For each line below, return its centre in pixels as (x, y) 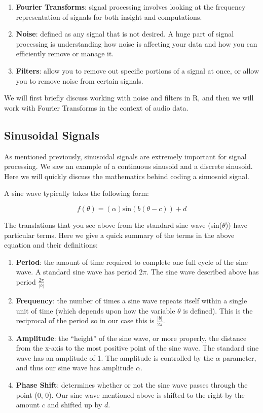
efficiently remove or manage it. (65, 54)
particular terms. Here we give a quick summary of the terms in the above (119, 235)
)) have (236, 225)
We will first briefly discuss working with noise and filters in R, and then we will (129, 98)
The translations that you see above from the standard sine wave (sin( (113, 225)
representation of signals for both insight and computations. (109, 16)
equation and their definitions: (51, 245)
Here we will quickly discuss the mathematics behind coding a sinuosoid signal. (127, 176)
